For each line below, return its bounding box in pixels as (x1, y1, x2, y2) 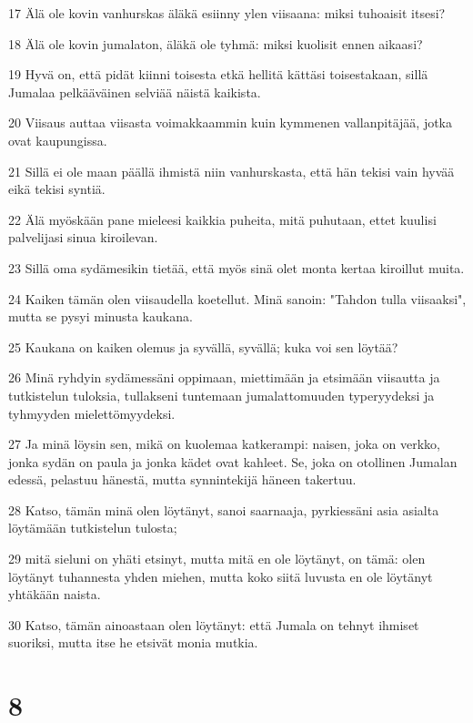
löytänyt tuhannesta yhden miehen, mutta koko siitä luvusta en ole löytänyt (8, 566, 433, 586)
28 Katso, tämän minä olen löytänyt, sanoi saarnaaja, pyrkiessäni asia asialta (8, 500, 439, 519)
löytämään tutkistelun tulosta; (8, 518, 177, 537)
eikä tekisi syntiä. (8, 179, 106, 199)
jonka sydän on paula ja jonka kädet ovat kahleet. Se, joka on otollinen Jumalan (8, 452, 458, 471)
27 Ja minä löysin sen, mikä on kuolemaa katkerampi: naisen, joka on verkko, (8, 434, 440, 453)
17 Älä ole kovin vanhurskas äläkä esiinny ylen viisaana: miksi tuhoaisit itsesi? (8, 4, 446, 22)
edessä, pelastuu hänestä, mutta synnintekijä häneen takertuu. (8, 470, 357, 489)
